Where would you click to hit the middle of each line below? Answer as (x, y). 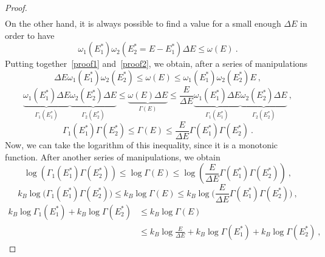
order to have (30, 35)
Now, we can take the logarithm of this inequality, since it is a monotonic (142, 145)
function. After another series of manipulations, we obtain (113, 156)
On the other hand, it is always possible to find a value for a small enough (143, 23)
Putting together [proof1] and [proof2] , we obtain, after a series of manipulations (156, 63)
